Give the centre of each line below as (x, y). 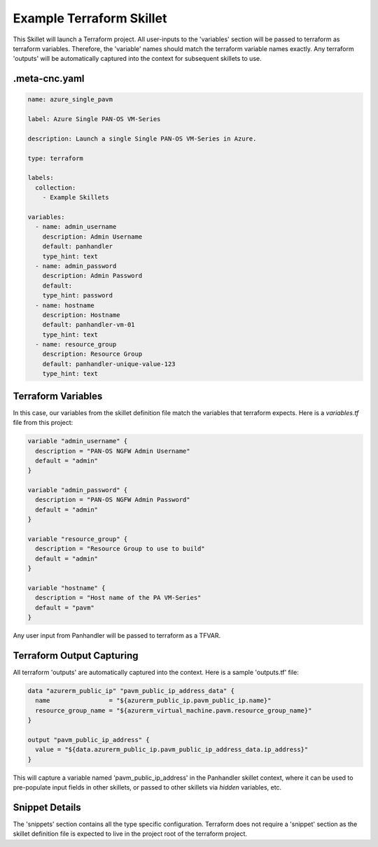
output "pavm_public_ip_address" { (89, 740)
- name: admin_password (76, 266)
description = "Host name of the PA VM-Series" (118, 598)
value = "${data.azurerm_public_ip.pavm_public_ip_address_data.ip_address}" (172, 750)
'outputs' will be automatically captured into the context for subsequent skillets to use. (137, 59)
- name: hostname (65, 305)
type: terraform (56, 158)
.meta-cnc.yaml (49, 79)
